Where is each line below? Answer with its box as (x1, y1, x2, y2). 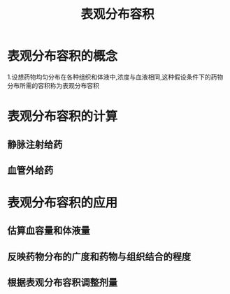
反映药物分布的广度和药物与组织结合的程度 (7, 251, 191, 263)
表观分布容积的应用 (7, 195, 118, 211)
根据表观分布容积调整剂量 (7, 277, 117, 288)
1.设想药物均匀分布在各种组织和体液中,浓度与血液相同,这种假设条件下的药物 (7, 73, 224, 81)
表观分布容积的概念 (7, 48, 118, 64)
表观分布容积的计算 (7, 109, 118, 124)
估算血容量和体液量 (7, 225, 90, 237)
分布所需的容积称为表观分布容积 (7, 81, 99, 89)
